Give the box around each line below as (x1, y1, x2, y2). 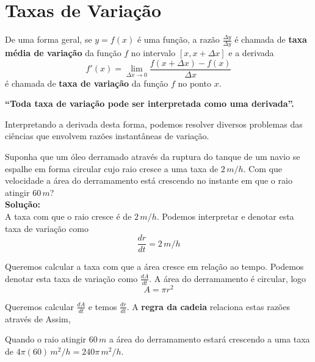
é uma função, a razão (137, 33, 220, 46)
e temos (88, 300, 117, 313)
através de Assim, (5, 312, 71, 325)
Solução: (5, 198, 40, 211)
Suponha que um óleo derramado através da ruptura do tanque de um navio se (5, 150, 300, 162)
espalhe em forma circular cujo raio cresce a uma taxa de (5, 162, 219, 175)
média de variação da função (5, 46, 121, 59)
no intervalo (131, 46, 176, 59)
